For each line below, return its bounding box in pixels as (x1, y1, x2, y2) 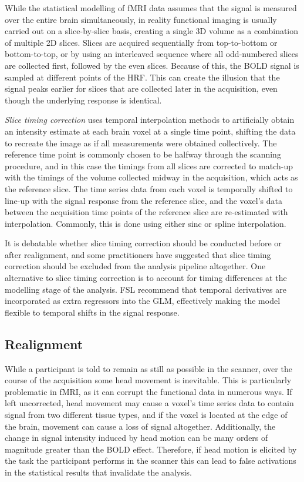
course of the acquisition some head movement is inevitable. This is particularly (5, 374, 292, 386)
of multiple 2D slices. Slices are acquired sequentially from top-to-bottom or (5, 36, 278, 48)
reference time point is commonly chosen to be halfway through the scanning (5, 148, 281, 160)
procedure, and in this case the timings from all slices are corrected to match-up (5, 159, 293, 172)
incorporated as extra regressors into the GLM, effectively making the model (5, 294, 281, 307)
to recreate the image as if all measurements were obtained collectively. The (5, 136, 277, 149)
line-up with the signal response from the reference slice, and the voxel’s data (5, 194, 283, 206)
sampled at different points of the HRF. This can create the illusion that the (5, 71, 280, 83)
